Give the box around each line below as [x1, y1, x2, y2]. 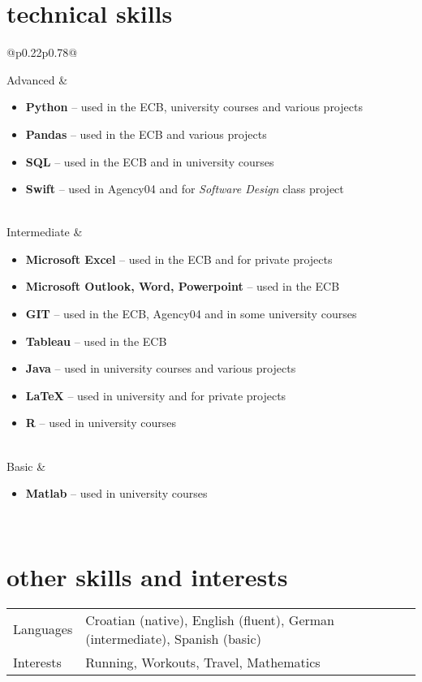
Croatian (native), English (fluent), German [85, 610, 334, 629]
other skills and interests [6, 559, 288, 593]
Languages [13, 619, 73, 639]
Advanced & [6, 71, 68, 88]
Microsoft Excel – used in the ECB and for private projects [25, 250, 333, 267]
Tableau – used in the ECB [25, 332, 167, 349]
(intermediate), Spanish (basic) [85, 628, 261, 648]
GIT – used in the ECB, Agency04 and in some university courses [25, 305, 357, 322]
